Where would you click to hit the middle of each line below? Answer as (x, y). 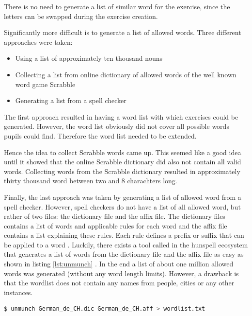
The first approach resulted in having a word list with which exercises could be (121, 116)
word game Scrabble (45, 84)
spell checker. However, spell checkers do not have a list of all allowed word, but (122, 206)
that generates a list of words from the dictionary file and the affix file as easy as (124, 254)
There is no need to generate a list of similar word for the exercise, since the (117, 6)
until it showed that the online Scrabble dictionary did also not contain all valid (123, 162)
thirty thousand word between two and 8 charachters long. (91, 181)
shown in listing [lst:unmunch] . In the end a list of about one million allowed (119, 264)
